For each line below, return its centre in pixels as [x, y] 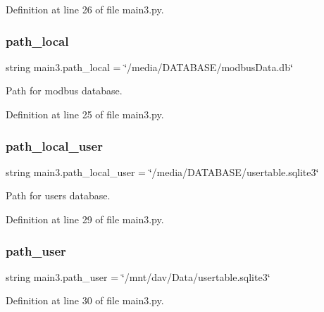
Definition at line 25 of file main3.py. [85, 114]
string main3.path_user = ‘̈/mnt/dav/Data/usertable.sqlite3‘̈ [138, 276]
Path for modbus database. [64, 91]
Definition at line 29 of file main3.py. [85, 219]
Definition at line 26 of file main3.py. [85, 9]
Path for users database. [58, 195]
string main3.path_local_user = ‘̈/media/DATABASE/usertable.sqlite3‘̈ [162, 171]
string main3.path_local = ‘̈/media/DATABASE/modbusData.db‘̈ [149, 67]
